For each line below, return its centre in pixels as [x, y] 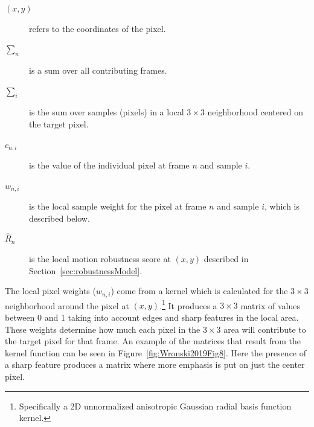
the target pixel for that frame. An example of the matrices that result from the [153, 341]
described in [226, 259]
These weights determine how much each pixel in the [103, 329]
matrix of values [270, 305]
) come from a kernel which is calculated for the [199, 291]
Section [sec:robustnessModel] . [86, 270]
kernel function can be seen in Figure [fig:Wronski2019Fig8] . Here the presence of [156, 352]
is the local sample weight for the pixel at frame [118, 206]
